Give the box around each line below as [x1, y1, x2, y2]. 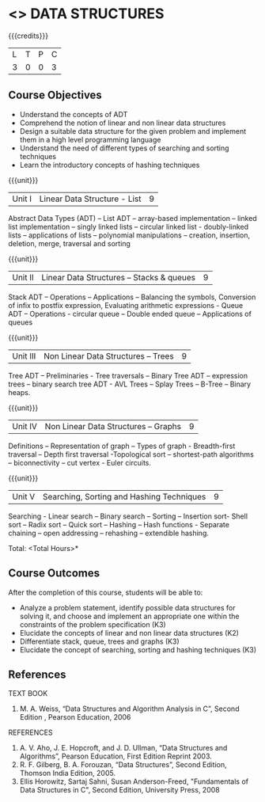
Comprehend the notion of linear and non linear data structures [19, 118, 226, 127]
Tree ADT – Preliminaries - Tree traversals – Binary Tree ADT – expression [8, 371, 248, 380]
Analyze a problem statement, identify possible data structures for [19, 602, 236, 612]
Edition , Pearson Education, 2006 [19, 713, 131, 722]
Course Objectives [8, 89, 103, 102]
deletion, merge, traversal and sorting [8, 238, 131, 248]
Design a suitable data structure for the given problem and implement [19, 126, 247, 135]
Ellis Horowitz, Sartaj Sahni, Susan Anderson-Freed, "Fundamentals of [19, 777, 249, 786]
